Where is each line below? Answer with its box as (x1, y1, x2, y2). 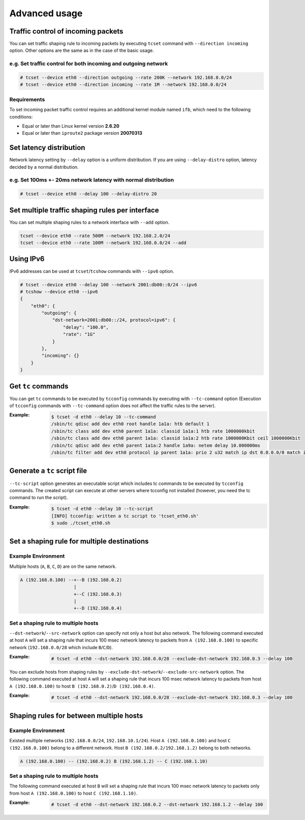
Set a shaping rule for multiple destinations (9, 537, 149, 546)
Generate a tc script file (9, 467, 87, 475)
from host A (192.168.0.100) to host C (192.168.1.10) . (9, 790, 138, 796)
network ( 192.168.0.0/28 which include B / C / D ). (9, 644, 113, 650)
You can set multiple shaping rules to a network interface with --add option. (9, 219, 170, 225)
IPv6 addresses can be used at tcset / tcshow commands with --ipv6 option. (9, 268, 174, 274)
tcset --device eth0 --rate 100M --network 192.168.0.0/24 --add (20, 240, 187, 246)
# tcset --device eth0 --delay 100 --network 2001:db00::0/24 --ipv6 (20, 282, 197, 287)
